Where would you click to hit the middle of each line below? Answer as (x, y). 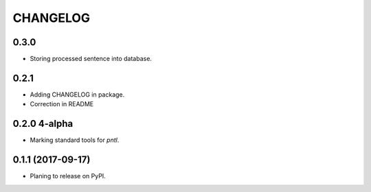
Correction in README (62, 104)
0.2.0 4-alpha (43, 124)
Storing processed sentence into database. (91, 59)
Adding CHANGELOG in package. (77, 94)
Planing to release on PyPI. (68, 176)
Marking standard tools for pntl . (75, 140)
